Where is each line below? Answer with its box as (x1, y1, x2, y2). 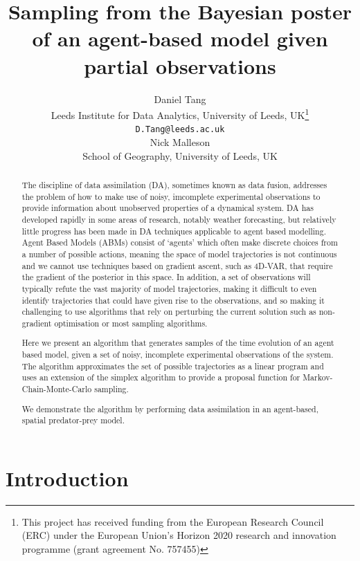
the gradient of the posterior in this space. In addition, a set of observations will (21, 271, 311, 283)
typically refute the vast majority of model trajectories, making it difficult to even (21, 282, 317, 294)
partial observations (84, 51, 276, 80)
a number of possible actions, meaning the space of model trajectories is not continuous (21, 248, 337, 259)
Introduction (6, 463, 129, 492)
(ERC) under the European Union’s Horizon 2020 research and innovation (21, 528, 336, 542)
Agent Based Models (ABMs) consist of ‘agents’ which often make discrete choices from (21, 237, 338, 248)
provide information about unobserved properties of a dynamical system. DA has (21, 202, 314, 214)
